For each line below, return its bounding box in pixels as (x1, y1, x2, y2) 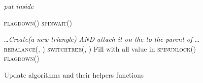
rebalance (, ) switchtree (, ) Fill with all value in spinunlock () (4, 43, 196, 54)
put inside (4, 1, 34, 11)
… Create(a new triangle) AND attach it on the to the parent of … (4, 34, 200, 44)
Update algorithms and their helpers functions (4, 69, 144, 80)
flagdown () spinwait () (4, 17, 72, 28)
